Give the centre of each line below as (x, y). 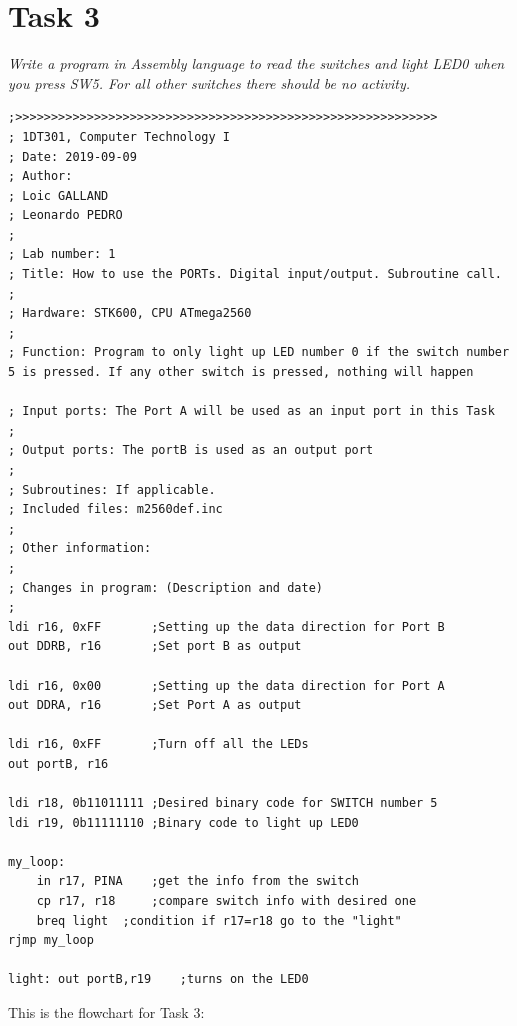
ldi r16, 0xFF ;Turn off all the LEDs (158, 744)
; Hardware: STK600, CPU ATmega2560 (130, 313)
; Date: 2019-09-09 (72, 156)
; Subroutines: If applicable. (112, 489)
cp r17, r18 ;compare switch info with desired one (226, 901)
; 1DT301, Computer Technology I (119, 136)
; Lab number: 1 (62, 254)
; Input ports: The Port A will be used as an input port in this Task (251, 411)
